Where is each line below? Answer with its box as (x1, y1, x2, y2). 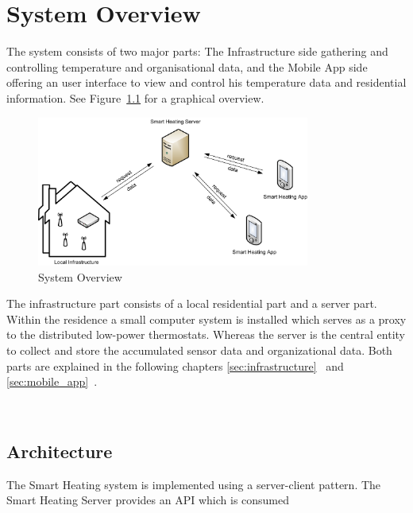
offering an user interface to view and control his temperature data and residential (6, 74, 407, 91)
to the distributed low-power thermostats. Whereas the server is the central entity (6, 326, 405, 343)
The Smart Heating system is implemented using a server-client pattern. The (6, 476, 381, 492)
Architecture (6, 438, 113, 463)
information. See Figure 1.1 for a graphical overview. (6, 89, 264, 106)
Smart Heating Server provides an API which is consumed (6, 492, 290, 508)
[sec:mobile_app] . (6, 373, 98, 390)
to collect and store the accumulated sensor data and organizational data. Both (6, 341, 392, 358)
